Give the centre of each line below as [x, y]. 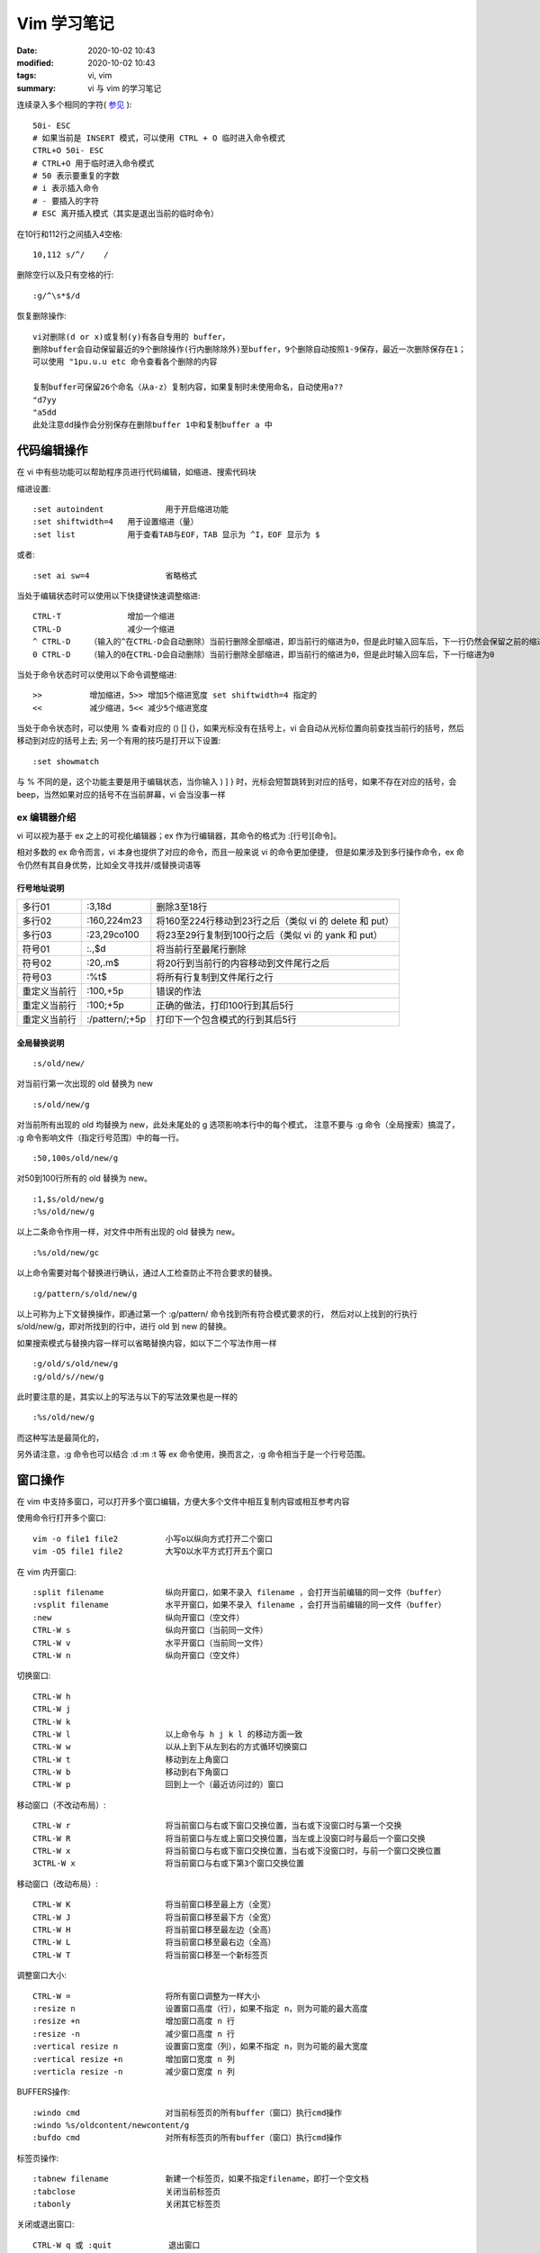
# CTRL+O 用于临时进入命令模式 [94, 163]
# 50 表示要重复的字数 [76, 176]
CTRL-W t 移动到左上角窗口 [131, 1759]
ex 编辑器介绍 [46, 817]
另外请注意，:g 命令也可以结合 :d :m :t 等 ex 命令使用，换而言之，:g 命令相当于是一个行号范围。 [193, 1455]
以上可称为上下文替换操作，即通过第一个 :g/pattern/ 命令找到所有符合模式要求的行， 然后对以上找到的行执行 [217, 1314]
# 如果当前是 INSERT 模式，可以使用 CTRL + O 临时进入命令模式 [159, 138]
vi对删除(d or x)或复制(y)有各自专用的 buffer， [131, 337]
